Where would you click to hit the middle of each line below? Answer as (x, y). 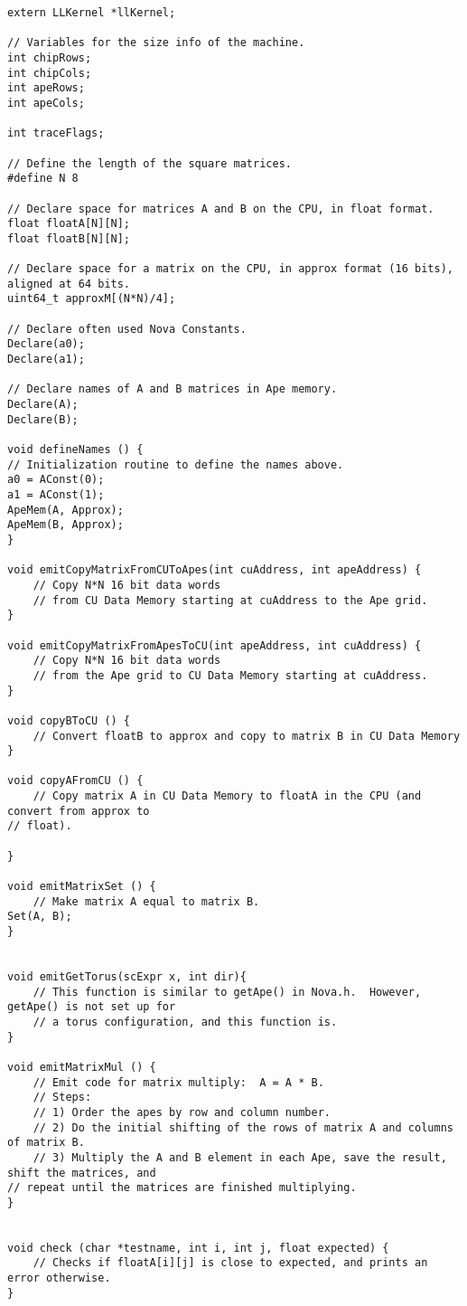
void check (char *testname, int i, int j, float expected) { (198, 1248)
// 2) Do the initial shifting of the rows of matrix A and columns (243, 1127)
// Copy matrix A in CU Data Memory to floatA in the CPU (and (227, 796)
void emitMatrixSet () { (82, 887)
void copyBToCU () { (69, 720)
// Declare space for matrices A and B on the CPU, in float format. (221, 208)
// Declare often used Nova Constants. (127, 329)
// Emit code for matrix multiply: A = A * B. (178, 1082)
